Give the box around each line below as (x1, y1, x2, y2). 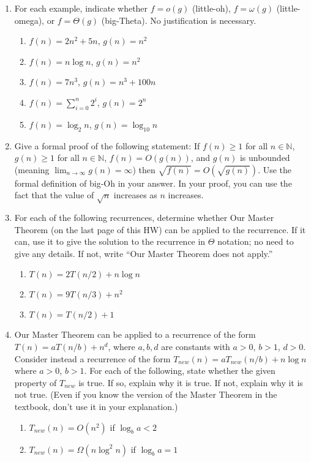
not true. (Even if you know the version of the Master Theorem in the (14, 388, 277, 401)
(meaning (14, 163, 50, 176)
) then (132, 163, 155, 176)
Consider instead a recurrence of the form (14, 352, 171, 365)
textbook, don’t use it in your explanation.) (14, 400, 178, 413)
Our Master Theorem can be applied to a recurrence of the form (14, 328, 256, 341)
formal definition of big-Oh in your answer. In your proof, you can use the (14, 176, 292, 189)
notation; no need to (217, 235, 294, 248)
